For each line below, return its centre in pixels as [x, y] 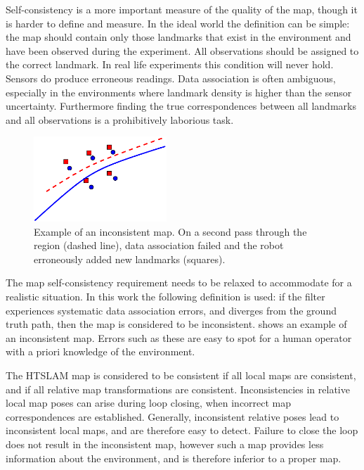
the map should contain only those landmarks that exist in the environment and [178, 37]
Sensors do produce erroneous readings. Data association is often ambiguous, [171, 78]
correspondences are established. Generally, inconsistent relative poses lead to [173, 416]
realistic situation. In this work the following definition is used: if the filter [165, 296]
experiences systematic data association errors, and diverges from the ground [171, 310]
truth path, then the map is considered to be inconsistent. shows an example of [176, 324]
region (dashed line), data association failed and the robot [159, 245]
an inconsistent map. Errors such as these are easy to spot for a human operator [179, 337]
